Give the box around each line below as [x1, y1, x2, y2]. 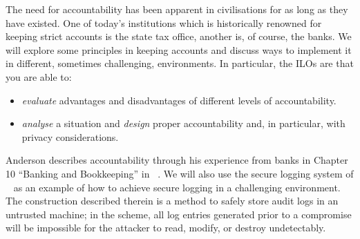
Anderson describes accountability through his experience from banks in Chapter [6, 153, 348, 167]
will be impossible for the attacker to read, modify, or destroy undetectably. [6, 220, 326, 235]
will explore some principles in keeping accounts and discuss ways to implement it [6, 42, 352, 57]
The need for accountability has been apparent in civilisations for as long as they [6, 2, 348, 16]
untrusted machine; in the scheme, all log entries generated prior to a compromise [6, 207, 352, 221]
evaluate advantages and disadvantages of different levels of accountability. [21, 93, 337, 107]
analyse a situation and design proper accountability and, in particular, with [21, 116, 345, 131]
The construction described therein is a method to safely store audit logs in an [6, 193, 339, 208]
